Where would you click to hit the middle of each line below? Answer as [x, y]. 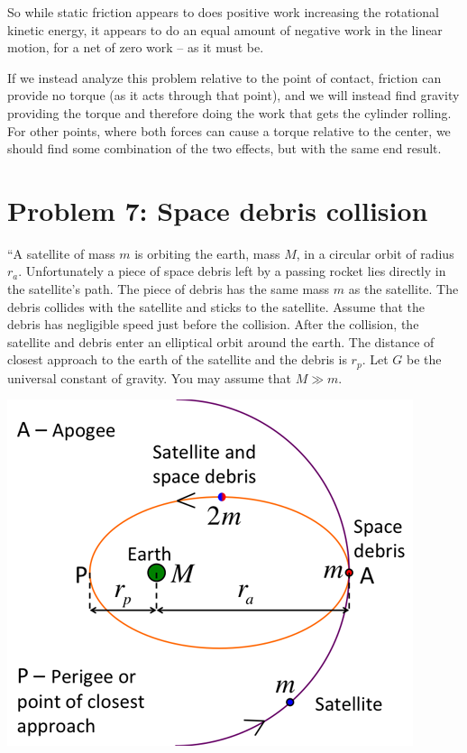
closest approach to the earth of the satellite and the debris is [177, 359]
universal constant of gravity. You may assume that [149, 377]
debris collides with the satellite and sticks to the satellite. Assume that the [216, 306]
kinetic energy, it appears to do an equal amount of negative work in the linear [225, 29]
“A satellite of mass [61, 253]
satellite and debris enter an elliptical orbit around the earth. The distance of [221, 341]
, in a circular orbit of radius [375, 253]
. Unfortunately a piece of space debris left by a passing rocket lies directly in [232, 271]
